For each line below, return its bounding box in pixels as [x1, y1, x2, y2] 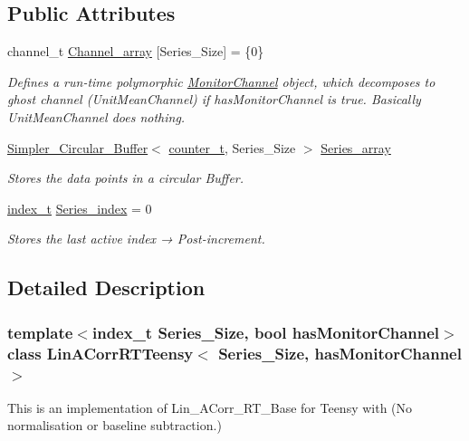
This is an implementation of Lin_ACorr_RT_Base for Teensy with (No [7, 398, 413, 417]
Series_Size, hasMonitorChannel [218, 341, 462, 364]
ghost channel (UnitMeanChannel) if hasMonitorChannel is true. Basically [7, 90, 421, 109]
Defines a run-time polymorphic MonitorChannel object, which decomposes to [7, 72, 435, 91]
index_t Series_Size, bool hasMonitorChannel [91, 321, 440, 343]
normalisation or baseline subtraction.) [7, 416, 222, 435]
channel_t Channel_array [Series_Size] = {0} [7, 42, 264, 61]
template [7, 321, 73, 343]
